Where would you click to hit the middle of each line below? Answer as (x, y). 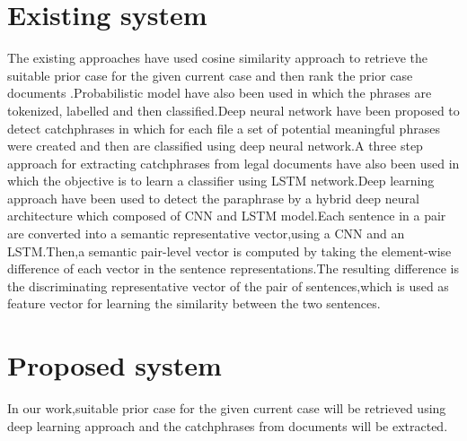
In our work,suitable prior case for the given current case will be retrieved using (227, 408)
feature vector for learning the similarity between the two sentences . (194, 303)
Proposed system (115, 365)
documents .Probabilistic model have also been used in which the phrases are (220, 93)
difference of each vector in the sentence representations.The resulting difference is (233, 268)
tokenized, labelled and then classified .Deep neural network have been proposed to (233, 110)
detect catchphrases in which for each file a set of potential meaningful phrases (224, 128)
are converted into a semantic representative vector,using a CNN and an (206, 233)
